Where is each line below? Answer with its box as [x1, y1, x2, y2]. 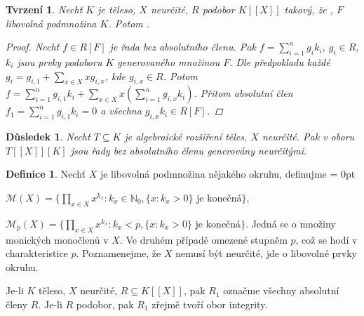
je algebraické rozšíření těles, [124, 129, 248, 144]
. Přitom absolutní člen [194, 86, 293, 100]
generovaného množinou [117, 54, 220, 69]
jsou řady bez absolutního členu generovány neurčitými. [70, 143, 307, 157]
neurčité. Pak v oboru [262, 129, 355, 144]
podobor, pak [76, 296, 134, 311]
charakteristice [6, 246, 68, 261]
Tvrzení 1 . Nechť [6, 2, 83, 16]
